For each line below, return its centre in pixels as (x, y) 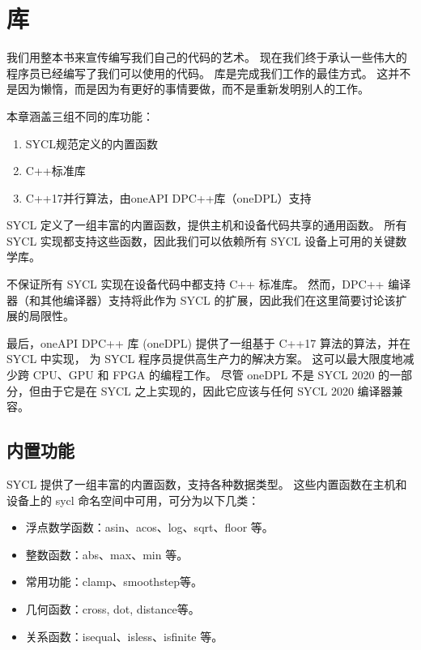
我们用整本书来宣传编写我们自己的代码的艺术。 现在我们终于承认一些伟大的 (207, 57)
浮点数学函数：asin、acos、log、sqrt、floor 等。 (149, 527)
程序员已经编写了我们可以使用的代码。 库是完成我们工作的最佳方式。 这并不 (209, 73)
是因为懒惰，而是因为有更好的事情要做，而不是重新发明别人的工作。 (188, 89)
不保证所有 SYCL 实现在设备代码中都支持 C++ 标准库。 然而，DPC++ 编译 (209, 284)
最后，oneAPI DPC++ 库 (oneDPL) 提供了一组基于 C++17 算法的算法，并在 (208, 342)
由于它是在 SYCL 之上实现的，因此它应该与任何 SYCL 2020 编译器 (216, 390)
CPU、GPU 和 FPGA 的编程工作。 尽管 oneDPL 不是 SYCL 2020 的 (211, 375)
